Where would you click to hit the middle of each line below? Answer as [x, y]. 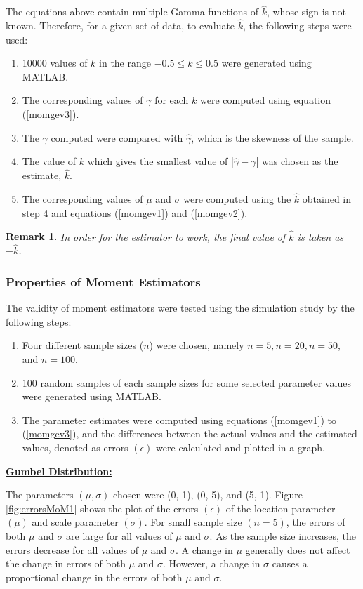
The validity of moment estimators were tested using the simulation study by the [180, 308]
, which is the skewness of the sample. [272, 137]
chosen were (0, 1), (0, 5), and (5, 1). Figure [208, 495]
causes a [290, 563]
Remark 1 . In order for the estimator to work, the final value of [146, 236]
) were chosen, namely [197, 345]
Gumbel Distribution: [59, 471]
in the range [125, 63]
